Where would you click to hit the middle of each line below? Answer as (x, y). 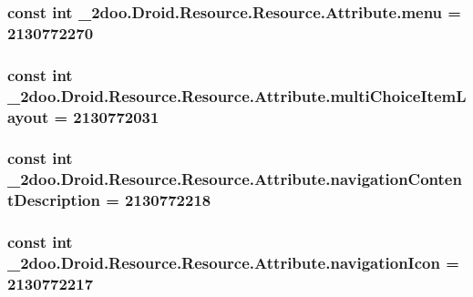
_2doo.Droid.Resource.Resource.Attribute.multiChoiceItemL (237, 95)
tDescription (54, 200)
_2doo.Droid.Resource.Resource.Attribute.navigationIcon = (233, 262)
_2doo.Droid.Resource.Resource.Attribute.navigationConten (235, 179)
